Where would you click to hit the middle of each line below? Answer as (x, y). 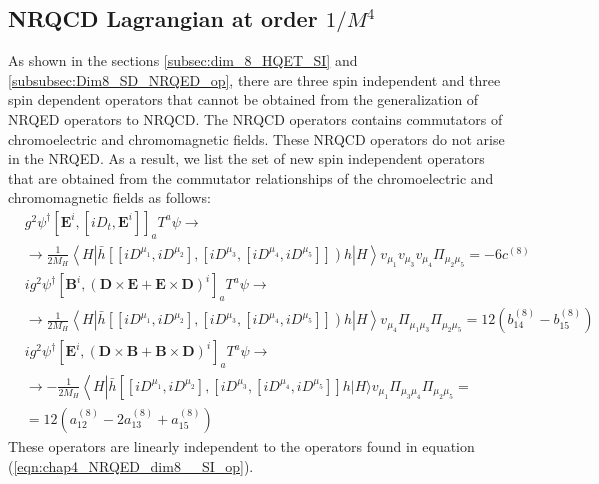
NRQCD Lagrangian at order (163, 18)
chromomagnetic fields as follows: (109, 197)
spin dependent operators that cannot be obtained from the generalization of (243, 99)
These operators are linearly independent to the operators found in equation (241, 445)
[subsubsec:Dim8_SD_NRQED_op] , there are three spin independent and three (254, 79)
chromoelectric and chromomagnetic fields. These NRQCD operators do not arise (256, 138)
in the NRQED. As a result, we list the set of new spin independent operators (246, 158)
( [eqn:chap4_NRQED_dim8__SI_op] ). (131, 465)
